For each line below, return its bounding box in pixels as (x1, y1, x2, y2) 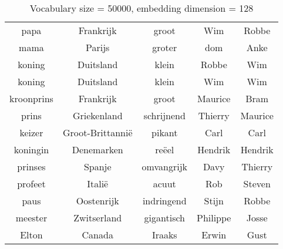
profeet (17, 177, 46, 190)
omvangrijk (141, 160, 187, 173)
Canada (82, 228, 113, 241)
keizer (19, 126, 43, 139)
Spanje (83, 160, 112, 173)
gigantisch (144, 211, 185, 224)
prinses (17, 160, 46, 173)
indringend (142, 194, 187, 207)
